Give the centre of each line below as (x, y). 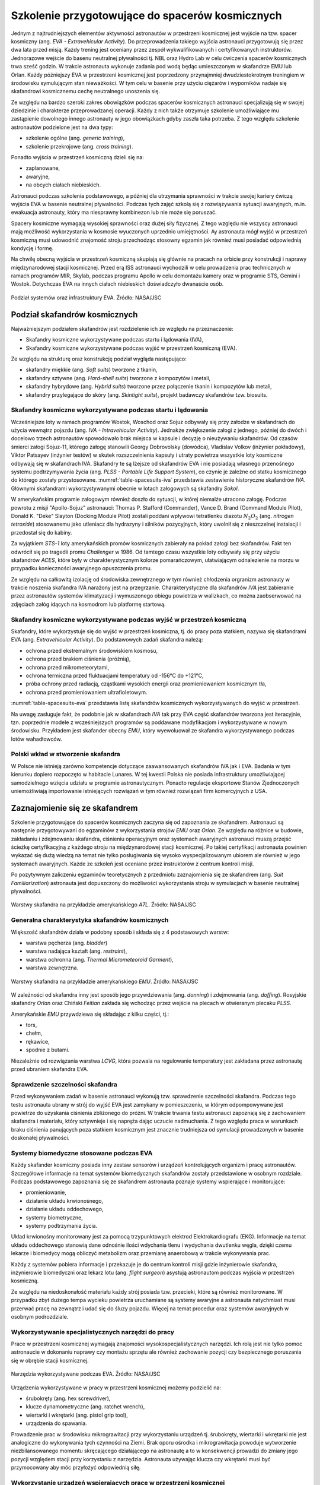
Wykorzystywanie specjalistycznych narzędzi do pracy (93, 1332)
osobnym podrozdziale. (40, 1316)
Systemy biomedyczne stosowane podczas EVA (82, 1153)
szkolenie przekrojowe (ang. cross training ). (79, 146)
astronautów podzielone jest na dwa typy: (62, 127)
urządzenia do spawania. (56, 1423)
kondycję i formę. (32, 248)
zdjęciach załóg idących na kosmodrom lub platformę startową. (88, 604)
